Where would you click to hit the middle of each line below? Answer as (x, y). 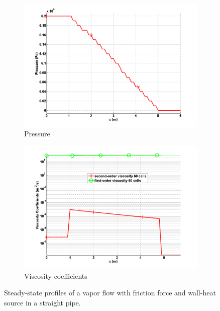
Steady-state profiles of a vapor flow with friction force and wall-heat (110, 293)
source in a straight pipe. (42, 302)
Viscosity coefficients (56, 276)
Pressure (37, 134)
